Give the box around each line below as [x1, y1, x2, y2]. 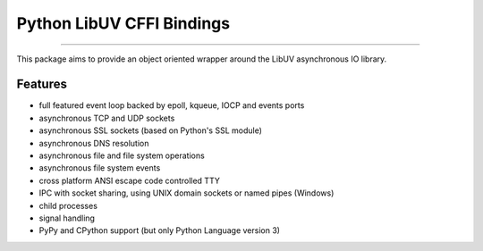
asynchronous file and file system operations [38, 150, 205, 161]
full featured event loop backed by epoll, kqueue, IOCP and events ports [38, 100, 305, 111]
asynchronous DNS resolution [38, 138, 149, 148]
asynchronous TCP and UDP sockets [38, 113, 175, 123]
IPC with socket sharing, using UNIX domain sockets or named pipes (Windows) [38, 188, 335, 198]
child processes [38, 200, 98, 211]
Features [16, 77, 67, 92]
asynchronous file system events [38, 163, 161, 173]
